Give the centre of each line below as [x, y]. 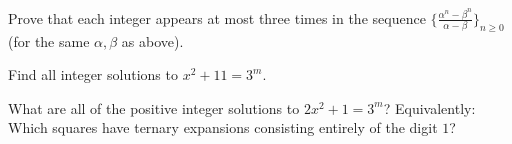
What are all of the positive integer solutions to [154, 107]
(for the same [49, 40]
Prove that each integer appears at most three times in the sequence [217, 17]
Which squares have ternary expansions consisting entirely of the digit [223, 127]
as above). [152, 40]
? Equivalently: [429, 107]
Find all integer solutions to [93, 74]
